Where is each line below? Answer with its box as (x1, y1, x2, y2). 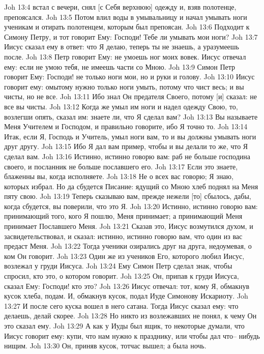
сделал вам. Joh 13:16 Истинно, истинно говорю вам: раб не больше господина (4, 151, 250, 161)
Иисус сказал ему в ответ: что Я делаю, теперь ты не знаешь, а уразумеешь (4, 41, 239, 52)
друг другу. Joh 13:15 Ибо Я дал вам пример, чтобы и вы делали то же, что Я (4, 141, 248, 152)
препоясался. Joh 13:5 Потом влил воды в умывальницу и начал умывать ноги (4, 11, 247, 22)
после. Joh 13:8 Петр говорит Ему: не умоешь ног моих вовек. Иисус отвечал (4, 51, 246, 62)
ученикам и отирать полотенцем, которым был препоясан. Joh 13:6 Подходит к (4, 21, 250, 32)
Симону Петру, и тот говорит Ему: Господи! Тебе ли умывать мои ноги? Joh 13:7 (4, 31, 258, 42)
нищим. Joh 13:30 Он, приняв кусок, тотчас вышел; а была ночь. (4, 340, 207, 351)
